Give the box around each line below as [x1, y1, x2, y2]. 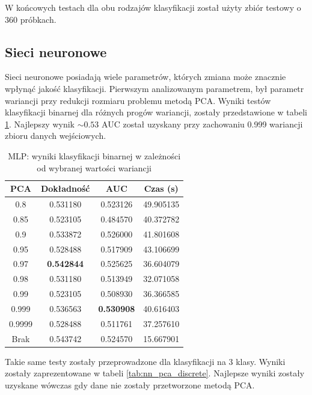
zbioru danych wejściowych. [5, 129, 106, 142]
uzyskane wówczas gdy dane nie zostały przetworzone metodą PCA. [5, 378, 255, 391]
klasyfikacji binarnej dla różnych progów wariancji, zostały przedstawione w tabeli [5, 106, 307, 118]
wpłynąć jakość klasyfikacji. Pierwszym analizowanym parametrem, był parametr [5, 82, 304, 94]
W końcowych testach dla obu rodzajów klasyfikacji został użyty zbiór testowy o [5, 1, 301, 13]
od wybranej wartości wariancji [37, 161, 151, 174]
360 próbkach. [5, 13, 57, 25]
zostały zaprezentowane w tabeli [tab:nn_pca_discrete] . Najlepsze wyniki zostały [5, 367, 305, 379]
